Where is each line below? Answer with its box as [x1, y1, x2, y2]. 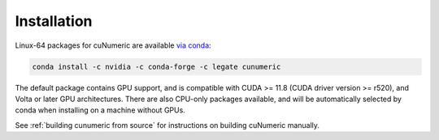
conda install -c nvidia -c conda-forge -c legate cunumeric [32, 62, 281, 71]
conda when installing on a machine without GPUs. [15, 105, 186, 115]
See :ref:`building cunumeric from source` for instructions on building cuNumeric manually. [15, 120, 320, 129]
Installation [15, 12, 93, 30]
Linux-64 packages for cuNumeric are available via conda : [15, 40, 211, 50]
